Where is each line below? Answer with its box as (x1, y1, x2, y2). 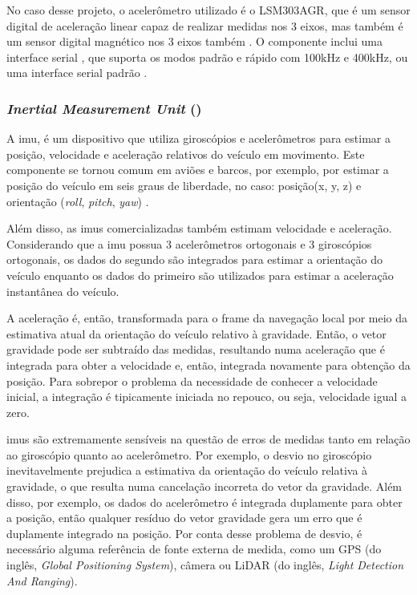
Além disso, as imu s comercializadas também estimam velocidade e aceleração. (6, 220, 392, 237)
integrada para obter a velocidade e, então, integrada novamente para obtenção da (6, 356, 411, 373)
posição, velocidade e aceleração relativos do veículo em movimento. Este (6, 145, 365, 162)
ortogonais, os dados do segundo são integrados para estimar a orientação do (6, 251, 383, 268)
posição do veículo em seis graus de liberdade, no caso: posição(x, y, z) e (6, 176, 362, 193)
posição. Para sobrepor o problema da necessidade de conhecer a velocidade (6, 372, 378, 389)
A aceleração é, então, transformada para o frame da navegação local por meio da (6, 310, 407, 326)
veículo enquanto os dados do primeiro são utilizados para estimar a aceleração (6, 266, 394, 283)
